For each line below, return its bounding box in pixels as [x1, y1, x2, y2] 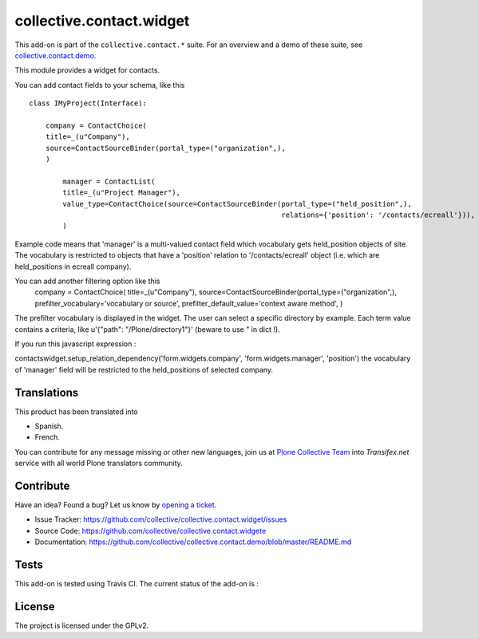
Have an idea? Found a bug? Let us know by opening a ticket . [14, 500, 217, 510]
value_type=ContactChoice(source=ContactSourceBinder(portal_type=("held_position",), [62, 199, 413, 208]
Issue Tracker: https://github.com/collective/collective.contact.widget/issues [34, 515, 287, 524]
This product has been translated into [14, 407, 139, 416]
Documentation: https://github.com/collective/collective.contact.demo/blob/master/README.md [34, 537, 352, 546]
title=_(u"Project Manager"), [62, 188, 181, 197]
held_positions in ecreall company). [14, 262, 132, 271]
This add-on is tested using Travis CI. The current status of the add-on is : [14, 579, 259, 589]
